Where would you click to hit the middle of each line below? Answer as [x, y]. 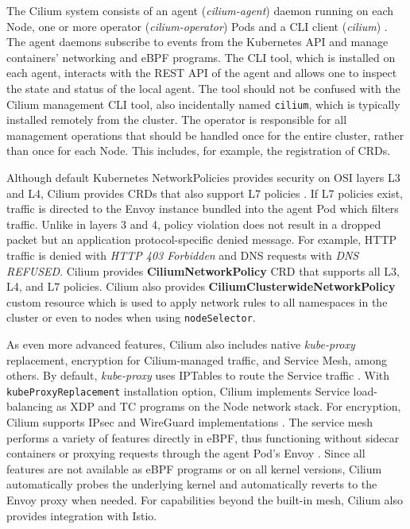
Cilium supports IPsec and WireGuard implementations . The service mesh [190, 422]
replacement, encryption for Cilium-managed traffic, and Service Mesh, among [197, 359]
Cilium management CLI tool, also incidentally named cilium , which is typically [203, 104]
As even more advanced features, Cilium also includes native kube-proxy [181, 344]
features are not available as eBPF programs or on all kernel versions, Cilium [194, 468]
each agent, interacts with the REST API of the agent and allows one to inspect [202, 73]
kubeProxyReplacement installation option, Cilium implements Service [178, 390]
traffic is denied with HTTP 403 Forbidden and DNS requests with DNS [183, 255]
